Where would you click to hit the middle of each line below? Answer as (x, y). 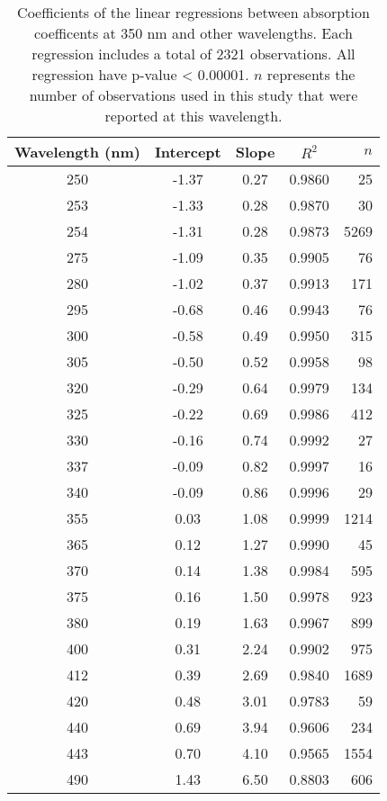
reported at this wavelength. (193, 116)
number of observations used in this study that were (193, 95)
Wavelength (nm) (77, 152)
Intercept (188, 152)
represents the (311, 74)
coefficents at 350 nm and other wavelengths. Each (193, 33)
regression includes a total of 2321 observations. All (193, 54)
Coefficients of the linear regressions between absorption (193, 12)
